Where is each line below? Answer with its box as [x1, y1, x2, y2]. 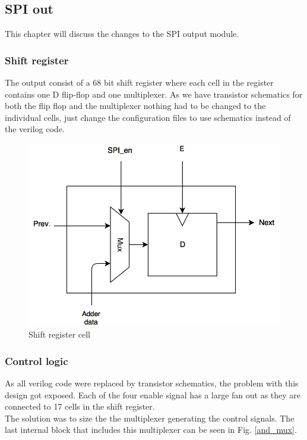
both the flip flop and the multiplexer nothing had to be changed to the [5, 99, 266, 112]
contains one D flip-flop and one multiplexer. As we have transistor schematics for [5, 88, 303, 100]
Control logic [5, 353, 68, 368]
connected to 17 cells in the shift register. [5, 400, 155, 413]
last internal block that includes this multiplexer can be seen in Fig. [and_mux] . [5, 423, 297, 436]
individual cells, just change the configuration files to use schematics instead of [5, 111, 291, 123]
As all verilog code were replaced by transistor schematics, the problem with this [5, 376, 299, 389]
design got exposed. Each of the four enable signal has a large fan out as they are [5, 388, 301, 401]
